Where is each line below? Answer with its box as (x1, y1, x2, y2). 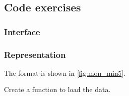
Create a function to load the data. (4, 84, 111, 95)
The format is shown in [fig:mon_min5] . (4, 67, 126, 78)
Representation (4, 48, 66, 60)
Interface (4, 25, 40, 38)
